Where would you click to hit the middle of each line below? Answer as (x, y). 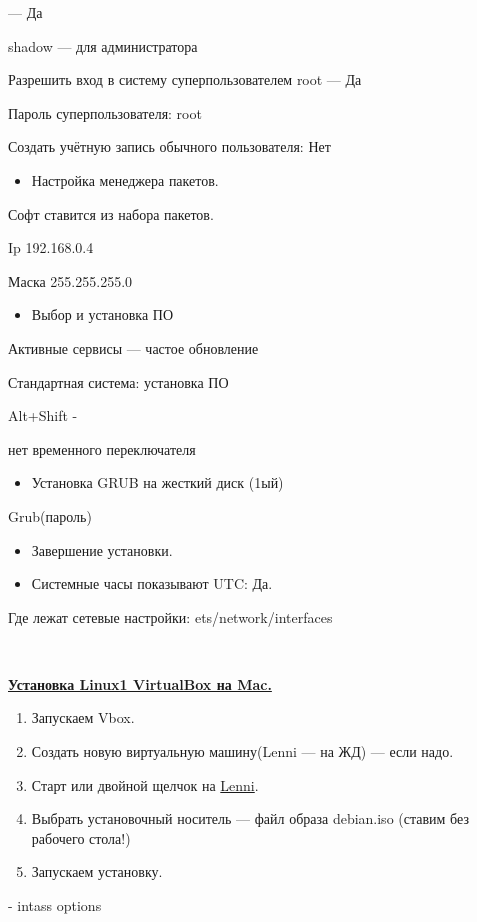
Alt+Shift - (43, 415)
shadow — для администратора (103, 45)
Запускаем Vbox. (83, 717)
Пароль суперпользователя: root (105, 112)
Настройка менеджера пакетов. (125, 179)
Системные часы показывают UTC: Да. (152, 583)
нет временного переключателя (102, 448)
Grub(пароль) (50, 515)
